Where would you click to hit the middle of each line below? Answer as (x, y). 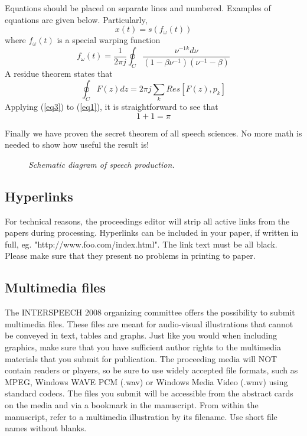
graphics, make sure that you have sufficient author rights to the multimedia (143, 346)
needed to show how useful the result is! (77, 144)
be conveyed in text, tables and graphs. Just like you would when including (141, 335)
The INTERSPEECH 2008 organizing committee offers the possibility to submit (150, 312)
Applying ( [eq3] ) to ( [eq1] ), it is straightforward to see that (112, 107)
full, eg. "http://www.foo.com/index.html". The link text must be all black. (141, 244)
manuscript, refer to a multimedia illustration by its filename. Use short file (141, 416)
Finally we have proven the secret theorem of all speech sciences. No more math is (153, 133)
